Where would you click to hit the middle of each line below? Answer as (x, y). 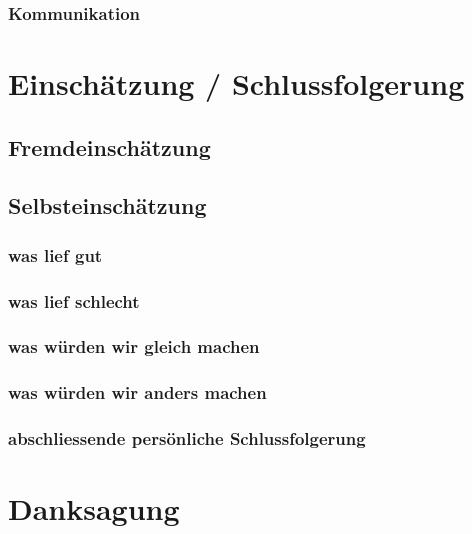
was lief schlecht (74, 300)
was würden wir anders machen (137, 392)
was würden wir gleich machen (134, 346)
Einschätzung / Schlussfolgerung (236, 83)
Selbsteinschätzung (107, 205)
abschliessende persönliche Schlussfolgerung (187, 438)
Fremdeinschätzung (109, 146)
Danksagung (94, 508)
